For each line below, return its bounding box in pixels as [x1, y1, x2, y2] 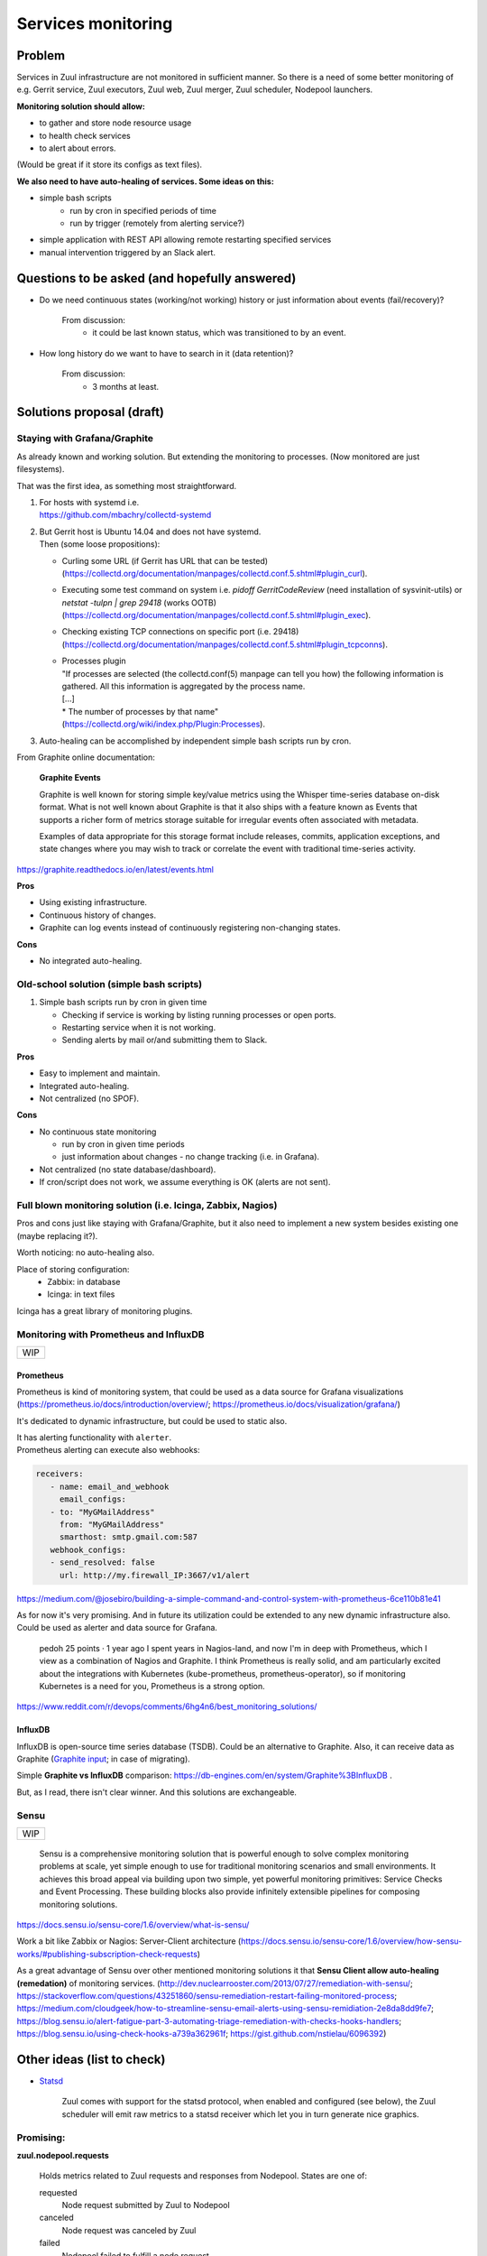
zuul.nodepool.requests [16, 2150, 110, 2160]
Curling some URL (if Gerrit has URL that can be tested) [61, 555, 269, 566]
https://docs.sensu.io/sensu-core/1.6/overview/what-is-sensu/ [16, 1919, 250, 1930]
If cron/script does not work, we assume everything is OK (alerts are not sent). [39, 1177, 331, 1188]
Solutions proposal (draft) [16, 404, 164, 420]
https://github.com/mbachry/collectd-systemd [39, 510, 212, 521]
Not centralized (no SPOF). [39, 1093, 140, 1104]
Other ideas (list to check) [16, 2051, 166, 2066]
